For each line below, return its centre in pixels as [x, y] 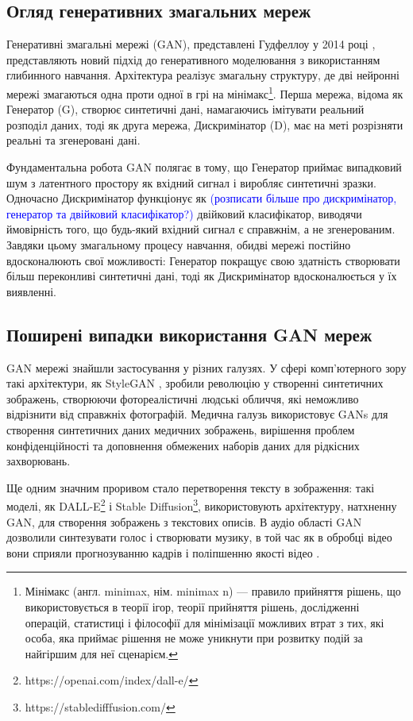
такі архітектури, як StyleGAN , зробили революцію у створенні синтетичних [195, 383]
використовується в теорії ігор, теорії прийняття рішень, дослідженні [192, 606]
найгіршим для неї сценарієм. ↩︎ [101, 653]
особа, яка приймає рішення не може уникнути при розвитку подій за [194, 638]
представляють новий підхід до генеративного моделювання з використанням [193, 59]
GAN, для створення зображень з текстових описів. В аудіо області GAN [184, 521]
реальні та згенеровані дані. [73, 140]
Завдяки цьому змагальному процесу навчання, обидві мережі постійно [179, 244]
